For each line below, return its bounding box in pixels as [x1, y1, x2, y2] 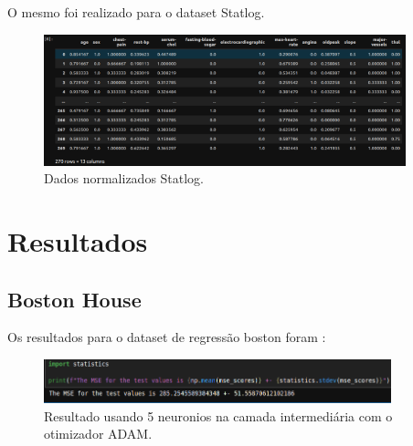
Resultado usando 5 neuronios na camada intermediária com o [44, 406, 393, 425]
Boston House [7, 285, 142, 313]
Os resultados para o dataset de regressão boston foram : [7, 327, 326, 347]
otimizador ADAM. [44, 424, 153, 443]
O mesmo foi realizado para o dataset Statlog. [7, 3, 265, 21]
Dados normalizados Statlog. [44, 169, 205, 188]
